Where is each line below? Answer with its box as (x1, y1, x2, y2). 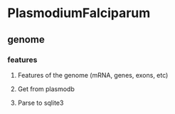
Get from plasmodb (17, 84, 75, 93)
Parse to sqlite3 (17, 98, 64, 107)
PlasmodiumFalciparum (7, 5, 151, 21)
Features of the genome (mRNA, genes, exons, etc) (17, 71, 169, 79)
